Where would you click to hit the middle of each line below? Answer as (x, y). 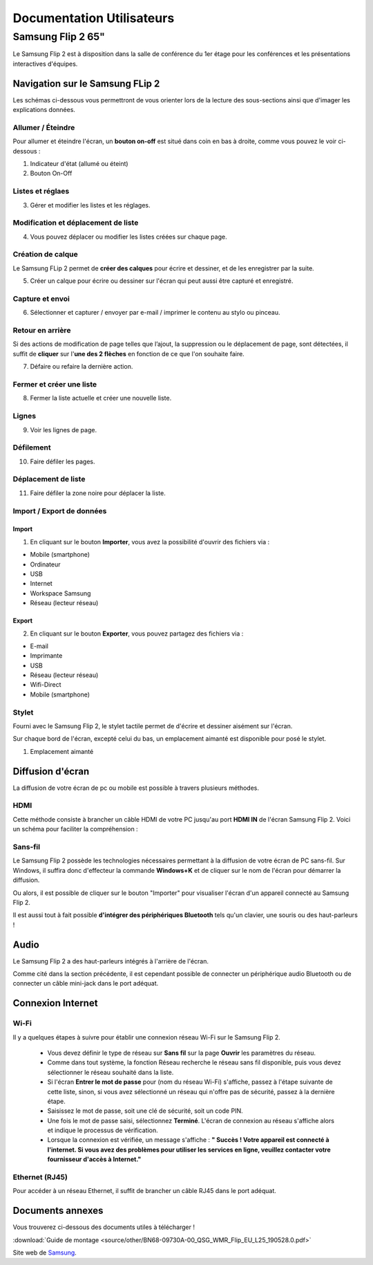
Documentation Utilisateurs (94, 18)
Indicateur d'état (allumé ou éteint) (79, 164)
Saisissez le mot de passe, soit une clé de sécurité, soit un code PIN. (145, 1111)
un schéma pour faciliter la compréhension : (75, 829)
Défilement (32, 447)
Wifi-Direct (46, 685)
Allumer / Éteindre (44, 127)
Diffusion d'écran (51, 771)
